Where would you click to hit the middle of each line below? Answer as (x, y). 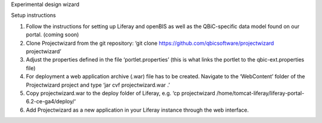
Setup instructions (33, 16)
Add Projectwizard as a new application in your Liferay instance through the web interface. (137, 110)
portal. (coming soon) (52, 35)
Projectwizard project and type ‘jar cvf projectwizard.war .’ (98, 85)
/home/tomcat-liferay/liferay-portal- (261, 93)
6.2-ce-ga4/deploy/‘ (51, 102)
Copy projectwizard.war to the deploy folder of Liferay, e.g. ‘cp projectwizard (121, 93)
